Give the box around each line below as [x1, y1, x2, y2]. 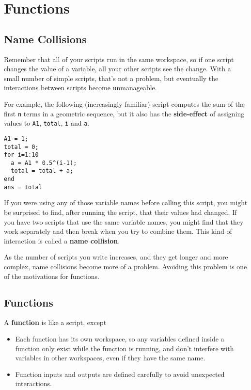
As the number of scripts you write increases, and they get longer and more [4, 252, 228, 262]
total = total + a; [11, 167, 74, 175]
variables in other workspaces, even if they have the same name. [15, 353, 205, 363]
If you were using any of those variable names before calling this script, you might [4, 197, 248, 208]
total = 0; [4, 143, 39, 150]
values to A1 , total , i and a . [4, 118, 90, 128]
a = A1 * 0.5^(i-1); [11, 159, 77, 166]
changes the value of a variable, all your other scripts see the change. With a [4, 64, 231, 74]
